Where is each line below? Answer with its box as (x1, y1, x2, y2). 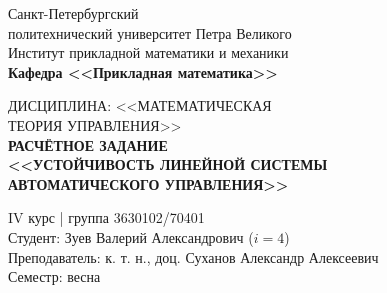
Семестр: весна (8, 266, 101, 287)
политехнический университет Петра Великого (8, 22, 292, 43)
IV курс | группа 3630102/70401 (8, 207, 205, 228)
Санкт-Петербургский (8, 3, 139, 23)
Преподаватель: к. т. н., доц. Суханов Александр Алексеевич (8, 246, 379, 267)
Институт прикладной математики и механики (8, 42, 289, 63)
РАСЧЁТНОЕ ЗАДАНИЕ (8, 134, 168, 155)
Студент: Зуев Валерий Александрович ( (8, 226, 254, 247)
